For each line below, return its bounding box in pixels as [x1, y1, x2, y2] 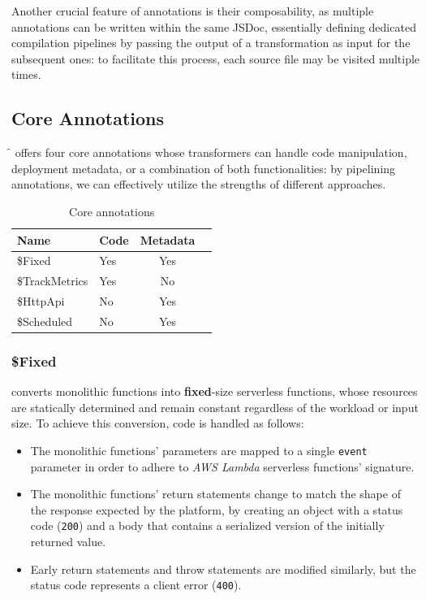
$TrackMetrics [17, 272, 88, 289]
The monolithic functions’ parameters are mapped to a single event [30, 442, 368, 459]
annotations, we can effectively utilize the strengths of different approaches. [11, 176, 386, 193]
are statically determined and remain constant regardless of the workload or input [11, 398, 419, 415]
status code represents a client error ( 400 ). [30, 576, 242, 593]
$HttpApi [17, 293, 65, 310]
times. [11, 66, 41, 83]
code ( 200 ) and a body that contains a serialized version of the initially [30, 517, 385, 534]
